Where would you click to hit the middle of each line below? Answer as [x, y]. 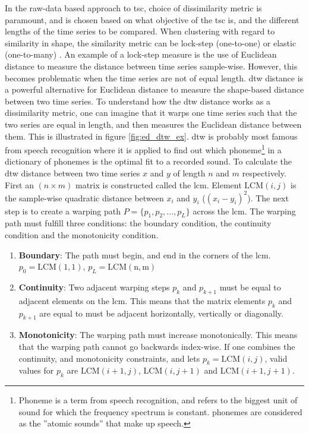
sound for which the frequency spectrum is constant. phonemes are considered [160, 411]
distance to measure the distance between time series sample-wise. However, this [151, 66]
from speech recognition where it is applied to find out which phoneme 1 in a [143, 149]
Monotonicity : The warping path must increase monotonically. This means [158, 335]
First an [19, 184]
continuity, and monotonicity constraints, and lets [109, 358]
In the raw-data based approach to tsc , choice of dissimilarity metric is [133, 8]
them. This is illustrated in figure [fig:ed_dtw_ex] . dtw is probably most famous [151, 136]
